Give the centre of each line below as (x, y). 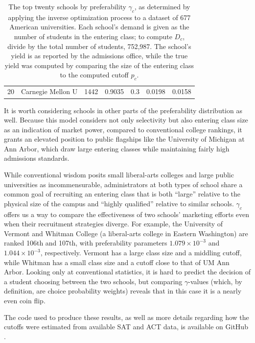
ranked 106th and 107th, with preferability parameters (86, 243)
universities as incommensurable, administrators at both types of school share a (123, 184)
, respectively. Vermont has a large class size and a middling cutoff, (141, 253)
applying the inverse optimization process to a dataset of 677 (99, 17)
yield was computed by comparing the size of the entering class (99, 65)
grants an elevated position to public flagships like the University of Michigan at (124, 139)
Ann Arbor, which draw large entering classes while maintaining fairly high (117, 148)
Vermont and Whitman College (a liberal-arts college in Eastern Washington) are (126, 233)
